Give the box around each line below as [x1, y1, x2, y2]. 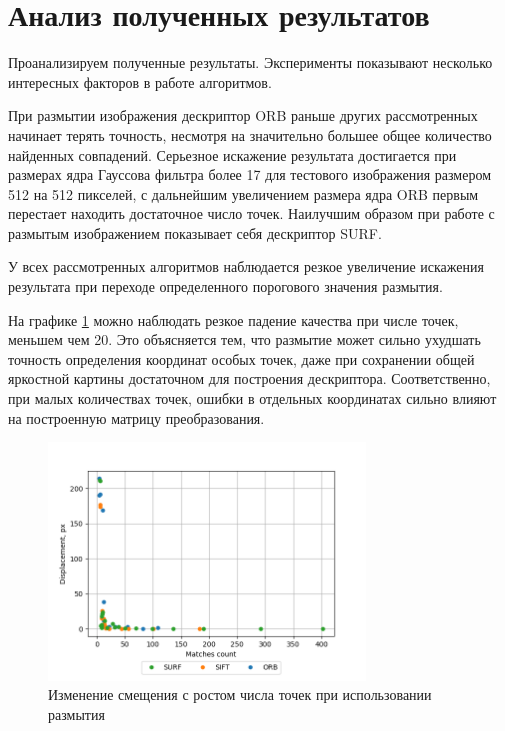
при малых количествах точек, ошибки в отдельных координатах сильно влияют [8, 388, 497, 409]
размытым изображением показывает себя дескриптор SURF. [8, 222, 382, 243]
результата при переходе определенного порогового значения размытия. [8, 276, 443, 297]
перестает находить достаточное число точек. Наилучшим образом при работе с [8, 203, 495, 224]
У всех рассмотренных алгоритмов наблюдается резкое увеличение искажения [8, 256, 484, 277]
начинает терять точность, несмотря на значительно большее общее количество [8, 124, 492, 145]
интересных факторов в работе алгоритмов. [8, 71, 272, 92]
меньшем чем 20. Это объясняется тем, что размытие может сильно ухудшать [8, 329, 481, 350]
